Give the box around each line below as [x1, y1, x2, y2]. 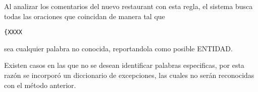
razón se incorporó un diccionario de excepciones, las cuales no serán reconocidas [4, 70, 254, 80]
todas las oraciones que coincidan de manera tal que [4, 11, 165, 21]
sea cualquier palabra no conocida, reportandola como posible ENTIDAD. [4, 43, 233, 53]
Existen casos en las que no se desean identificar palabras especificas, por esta [4, 60, 244, 70]
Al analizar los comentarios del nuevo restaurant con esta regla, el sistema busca [4, 1, 253, 11]
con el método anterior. [4, 79, 76, 90]
